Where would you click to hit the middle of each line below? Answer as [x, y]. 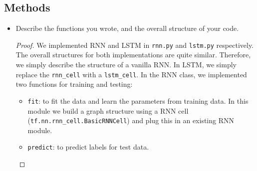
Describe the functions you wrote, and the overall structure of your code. [127, 28]
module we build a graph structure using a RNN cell [108, 110]
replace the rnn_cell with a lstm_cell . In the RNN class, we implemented [131, 74]
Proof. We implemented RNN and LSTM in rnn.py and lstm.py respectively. [135, 45]
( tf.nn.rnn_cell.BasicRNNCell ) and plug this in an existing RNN [131, 120]
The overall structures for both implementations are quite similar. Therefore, [133, 55]
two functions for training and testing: [74, 84]
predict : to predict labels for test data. [88, 147]
